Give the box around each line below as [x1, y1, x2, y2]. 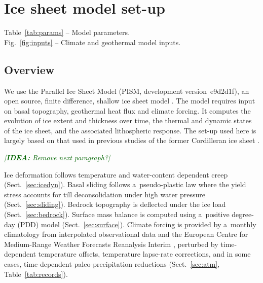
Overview [4, 61, 55, 77]
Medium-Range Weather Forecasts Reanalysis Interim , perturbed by [4, 238, 218, 249]
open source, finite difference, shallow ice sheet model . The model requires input [4, 95, 255, 106]
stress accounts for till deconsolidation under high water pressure [4, 189, 206, 199]
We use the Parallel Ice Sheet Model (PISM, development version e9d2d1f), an [4, 85, 249, 96]
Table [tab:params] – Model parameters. [4, 27, 130, 38]
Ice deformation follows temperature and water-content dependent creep [4, 169, 228, 180]
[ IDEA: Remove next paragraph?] [4, 152, 110, 163]
